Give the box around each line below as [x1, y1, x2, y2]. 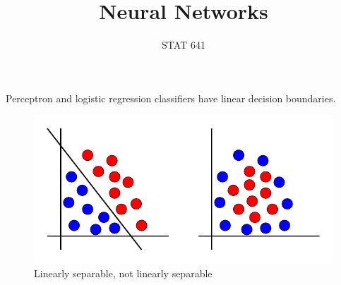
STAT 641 [162, 37, 205, 52]
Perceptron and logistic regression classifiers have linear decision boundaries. [6, 90, 336, 105]
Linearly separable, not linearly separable [34, 265, 213, 280]
